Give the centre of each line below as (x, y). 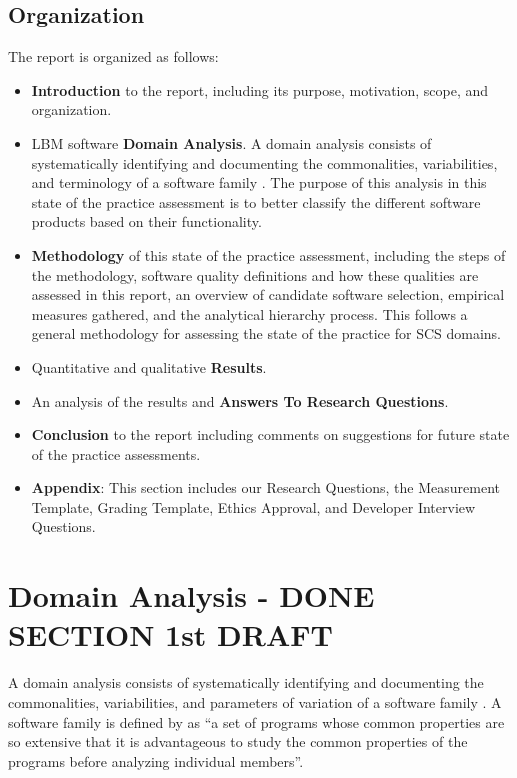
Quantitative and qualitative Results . (149, 366)
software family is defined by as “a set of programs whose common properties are (256, 721)
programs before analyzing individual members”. (156, 760)
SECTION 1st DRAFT (170, 634)
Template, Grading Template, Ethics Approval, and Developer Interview (253, 506)
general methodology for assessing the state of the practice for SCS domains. (266, 333)
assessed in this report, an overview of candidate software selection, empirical (268, 294)
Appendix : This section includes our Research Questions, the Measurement (265, 487)
